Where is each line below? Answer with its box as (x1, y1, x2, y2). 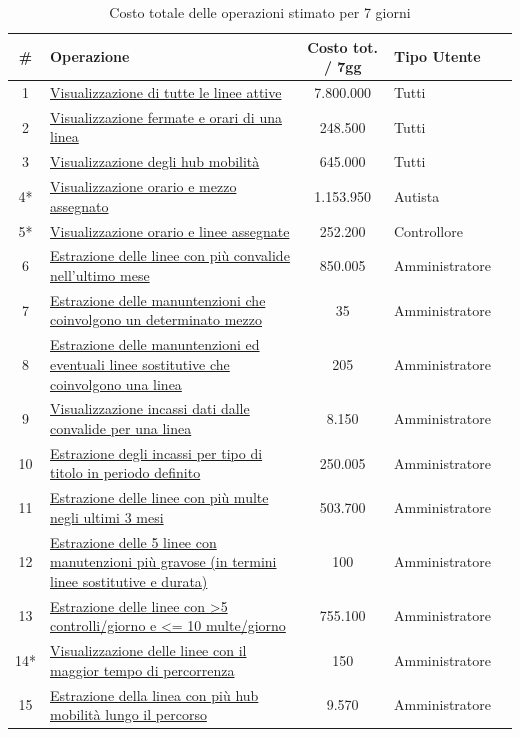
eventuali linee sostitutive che (50, 353, 230, 374)
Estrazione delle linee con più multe (50, 487, 269, 508)
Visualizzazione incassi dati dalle (50, 398, 250, 419)
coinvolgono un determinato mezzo (50, 309, 262, 330)
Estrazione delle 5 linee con (50, 531, 217, 552)
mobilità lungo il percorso (50, 704, 207, 725)
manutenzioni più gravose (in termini (50, 551, 277, 572)
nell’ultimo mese (50, 265, 150, 286)
